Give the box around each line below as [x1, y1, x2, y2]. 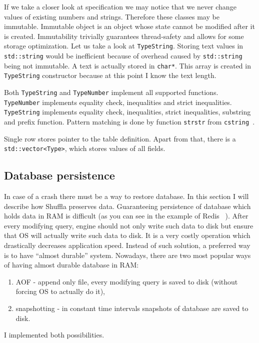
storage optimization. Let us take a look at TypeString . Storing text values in [4, 40, 243, 51]
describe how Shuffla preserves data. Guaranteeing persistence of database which [4, 200, 251, 211]
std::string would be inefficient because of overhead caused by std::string [4, 50, 242, 61]
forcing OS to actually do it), [15, 286, 105, 296]
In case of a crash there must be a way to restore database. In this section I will [4, 191, 249, 201]
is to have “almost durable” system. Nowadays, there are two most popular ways [4, 249, 251, 260]
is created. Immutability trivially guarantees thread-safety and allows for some [4, 30, 244, 41]
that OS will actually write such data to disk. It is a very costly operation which [4, 230, 250, 240]
